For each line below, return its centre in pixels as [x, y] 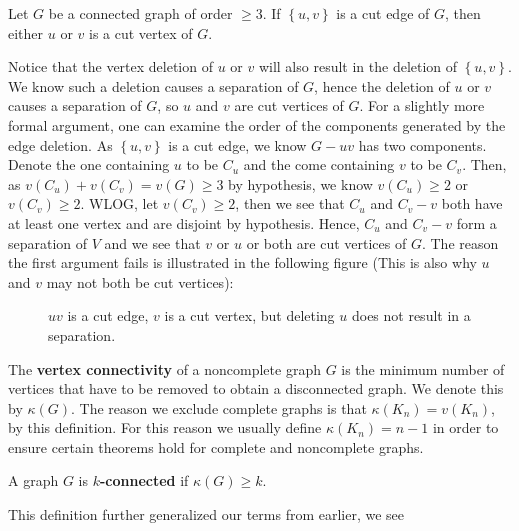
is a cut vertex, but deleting [249, 315]
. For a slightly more [422, 105]
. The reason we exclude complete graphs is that [219, 407]
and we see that [152, 242]
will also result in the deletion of [358, 66]
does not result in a [411, 315]
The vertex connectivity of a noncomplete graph [164, 368]
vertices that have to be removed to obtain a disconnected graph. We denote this [256, 388]
